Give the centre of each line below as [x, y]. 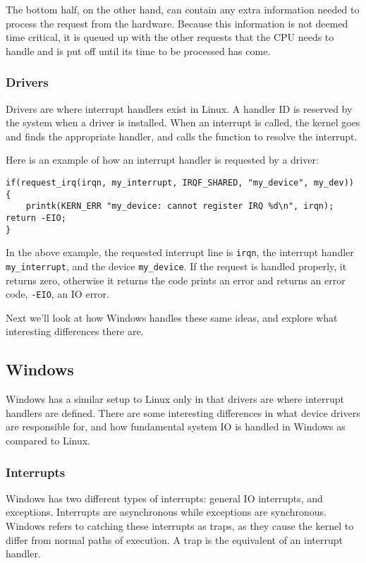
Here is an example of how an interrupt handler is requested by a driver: [162, 160]
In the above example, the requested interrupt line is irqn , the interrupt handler [180, 252]
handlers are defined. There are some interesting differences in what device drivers [183, 412]
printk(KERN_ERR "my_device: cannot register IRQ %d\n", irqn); [180, 206]
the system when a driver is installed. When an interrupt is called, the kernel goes [183, 122]
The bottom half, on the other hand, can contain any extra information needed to [183, 9]
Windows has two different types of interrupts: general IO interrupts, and [164, 498]
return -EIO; [36, 218]
